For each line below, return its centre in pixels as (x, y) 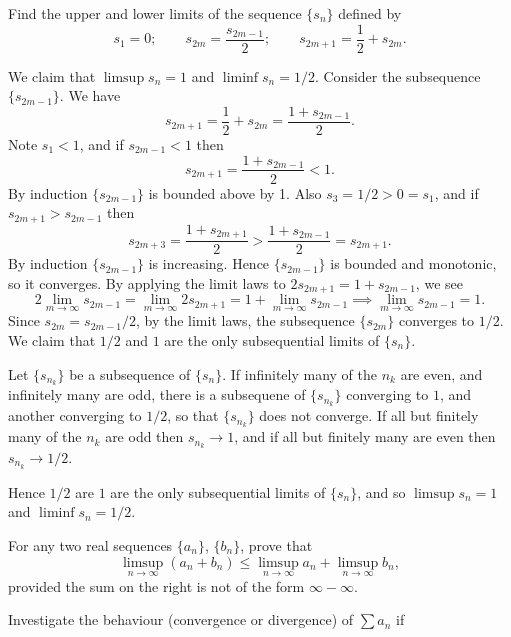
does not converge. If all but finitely (369, 415)
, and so (381, 491)
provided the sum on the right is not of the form (156, 585)
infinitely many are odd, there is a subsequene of (157, 394)
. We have (90, 95)
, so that (193, 415)
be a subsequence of (130, 373)
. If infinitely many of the (300, 373)
